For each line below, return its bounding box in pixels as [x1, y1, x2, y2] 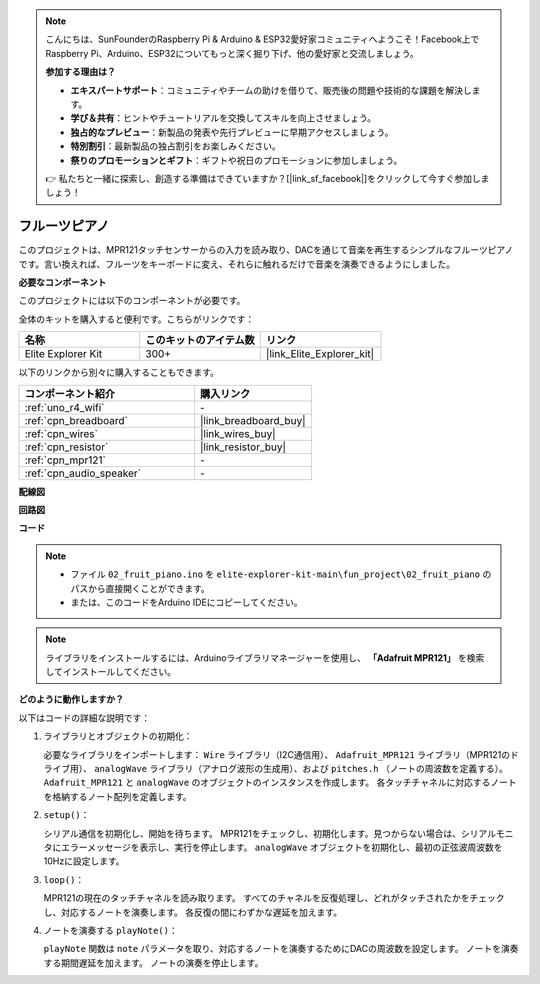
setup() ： [43, 809, 90, 821]
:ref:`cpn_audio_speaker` [24, 466, 142, 480]
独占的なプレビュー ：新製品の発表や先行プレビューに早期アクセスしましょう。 [70, 126, 394, 138]
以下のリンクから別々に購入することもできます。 [18, 366, 220, 379]
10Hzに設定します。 [43, 855, 125, 867]
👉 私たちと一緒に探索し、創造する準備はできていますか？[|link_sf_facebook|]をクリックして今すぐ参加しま [45, 172, 490, 184]
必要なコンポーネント [18, 276, 107, 288]
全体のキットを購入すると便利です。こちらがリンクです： [18, 313, 255, 325]
